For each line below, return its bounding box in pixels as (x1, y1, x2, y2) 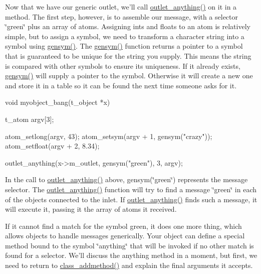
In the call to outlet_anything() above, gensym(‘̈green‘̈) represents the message (5, 174, 248, 185)
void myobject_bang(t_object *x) (5, 97, 110, 107)
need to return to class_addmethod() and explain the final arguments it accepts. (5, 260, 253, 270)
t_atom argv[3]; (5, 113, 54, 124)
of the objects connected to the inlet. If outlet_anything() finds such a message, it (5, 194, 257, 204)
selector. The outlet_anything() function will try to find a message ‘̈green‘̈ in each (5, 184, 257, 194)
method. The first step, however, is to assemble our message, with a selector (5, 11, 238, 22)
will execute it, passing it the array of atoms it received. (5, 204, 177, 214)
